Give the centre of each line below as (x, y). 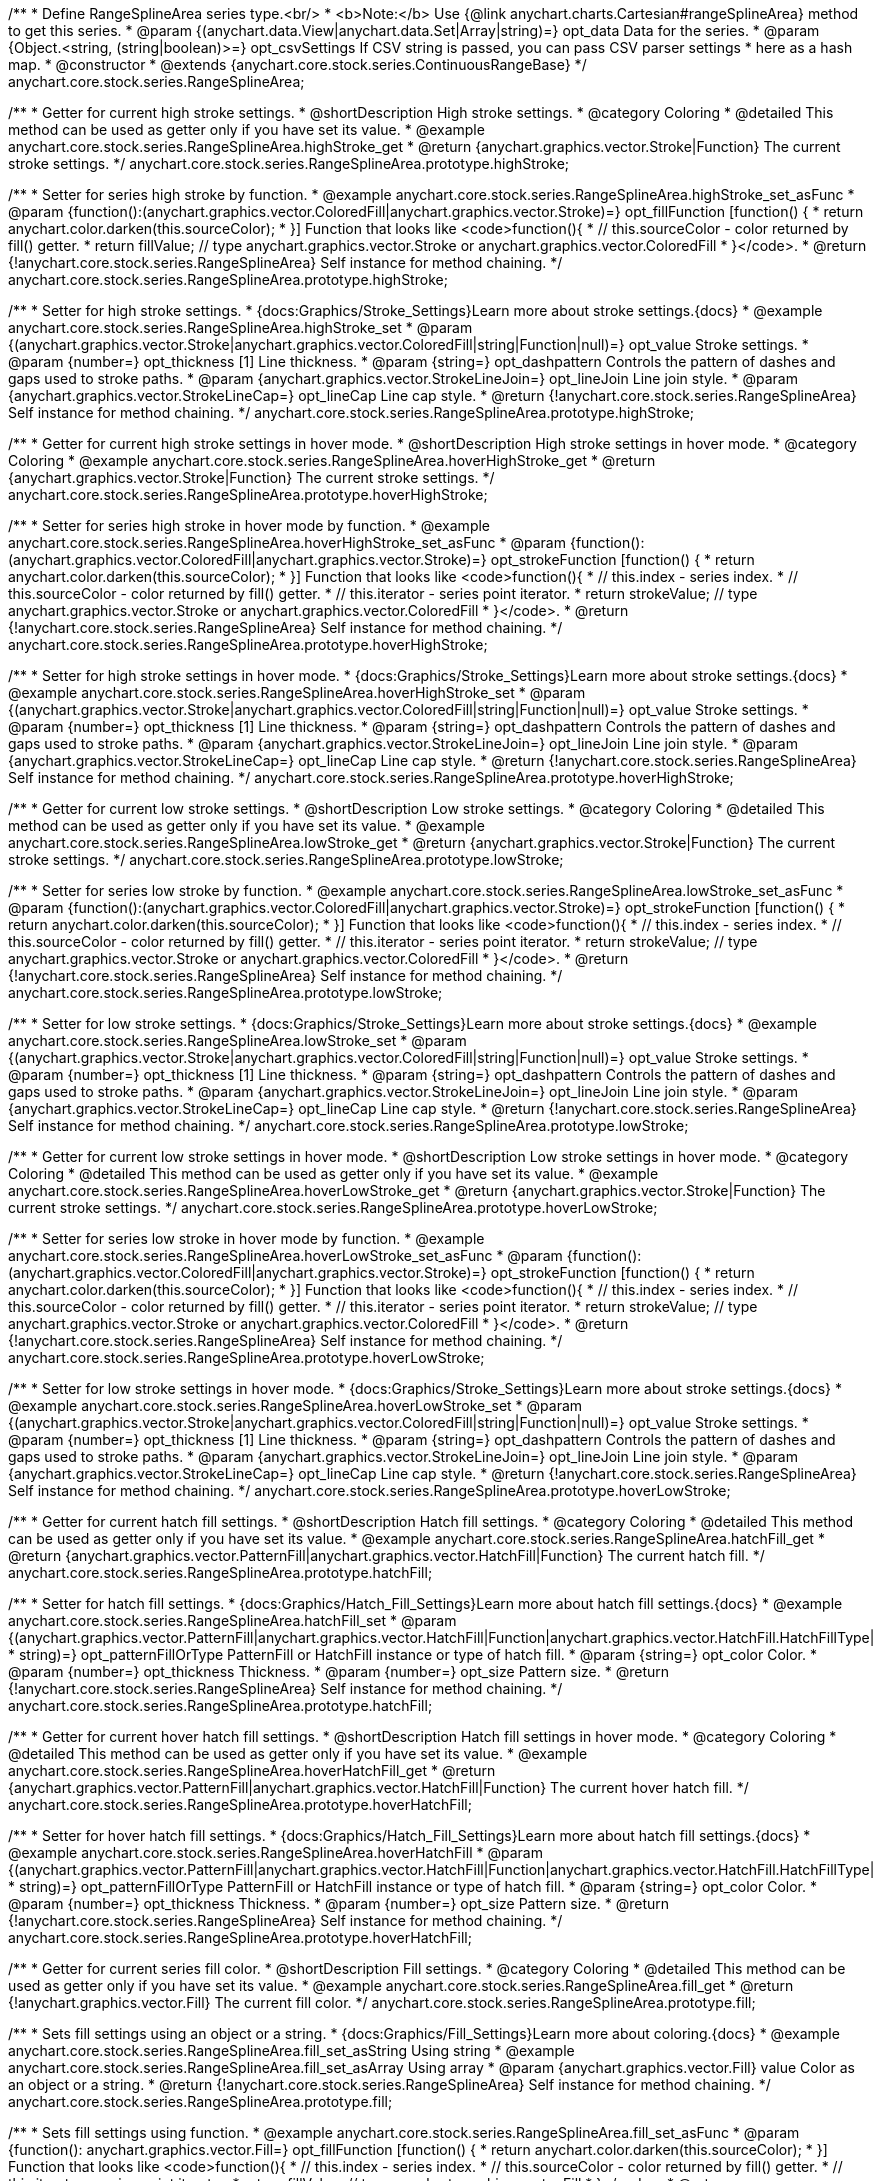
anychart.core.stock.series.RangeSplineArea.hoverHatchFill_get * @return (252, 1770)
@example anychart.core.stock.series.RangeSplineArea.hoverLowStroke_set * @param (295, 1405)
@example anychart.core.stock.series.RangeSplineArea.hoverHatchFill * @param (275, 1852)
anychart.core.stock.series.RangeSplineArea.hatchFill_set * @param (232, 1620)
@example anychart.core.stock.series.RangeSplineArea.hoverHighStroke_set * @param (297, 692)
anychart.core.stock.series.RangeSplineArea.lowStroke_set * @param (237, 1040)
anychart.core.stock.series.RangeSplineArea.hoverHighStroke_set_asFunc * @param (287, 542)
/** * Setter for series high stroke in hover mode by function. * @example (249, 525)
